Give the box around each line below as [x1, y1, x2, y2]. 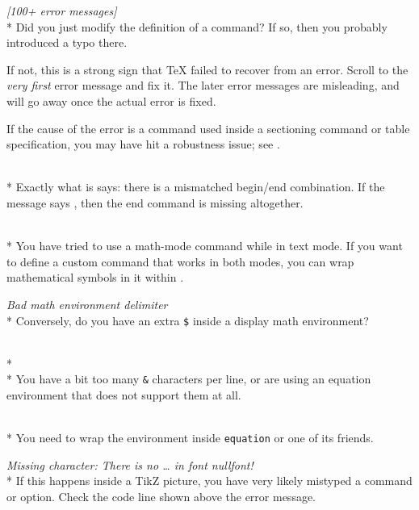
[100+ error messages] [6, 2, 117, 19]
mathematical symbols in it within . [6, 269, 184, 286]
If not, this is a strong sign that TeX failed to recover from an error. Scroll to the [6, 61, 409, 77]
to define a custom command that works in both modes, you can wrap [6, 253, 354, 270]
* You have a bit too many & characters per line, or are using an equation [6, 370, 371, 387]
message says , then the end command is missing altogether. [6, 194, 304, 211]
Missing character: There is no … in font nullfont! [6, 456, 253, 473]
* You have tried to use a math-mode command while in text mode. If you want [6, 237, 403, 254]
